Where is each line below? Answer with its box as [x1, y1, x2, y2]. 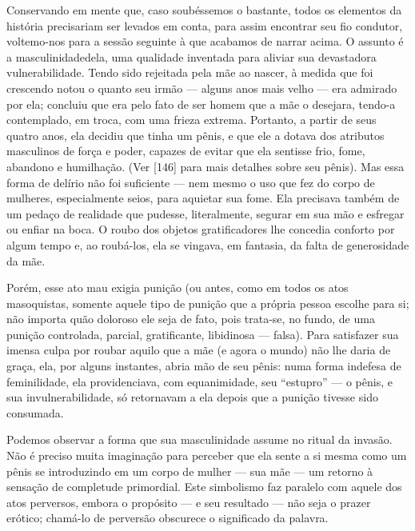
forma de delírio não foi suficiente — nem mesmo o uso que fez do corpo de [6, 174, 375, 190]
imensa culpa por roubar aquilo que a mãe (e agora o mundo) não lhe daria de [6, 341, 391, 358]
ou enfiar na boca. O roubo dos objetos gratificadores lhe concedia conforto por [6, 221, 395, 238]
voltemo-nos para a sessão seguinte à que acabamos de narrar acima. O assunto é [6, 33, 404, 50]
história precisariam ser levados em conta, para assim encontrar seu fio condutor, [6, 17, 403, 34]
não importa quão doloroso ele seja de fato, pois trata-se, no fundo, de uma [6, 310, 375, 327]
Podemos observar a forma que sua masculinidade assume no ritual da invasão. [6, 431, 393, 448]
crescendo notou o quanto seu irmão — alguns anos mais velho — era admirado [6, 79, 397, 96]
